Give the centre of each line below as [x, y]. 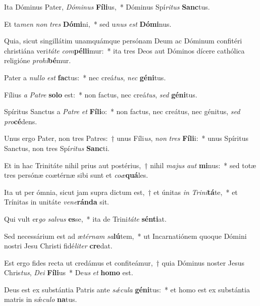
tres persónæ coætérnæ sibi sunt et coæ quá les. [76, 175]
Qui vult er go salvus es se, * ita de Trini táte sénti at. [85, 218]
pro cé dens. [21, 121]
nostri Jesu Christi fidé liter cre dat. [58, 246]
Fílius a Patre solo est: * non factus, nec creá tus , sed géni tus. [101, 94]
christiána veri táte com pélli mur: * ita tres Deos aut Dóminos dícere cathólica [124, 50]
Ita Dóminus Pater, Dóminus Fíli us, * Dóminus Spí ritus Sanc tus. [107, 7]
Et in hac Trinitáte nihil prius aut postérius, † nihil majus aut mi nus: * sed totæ [130, 165]
